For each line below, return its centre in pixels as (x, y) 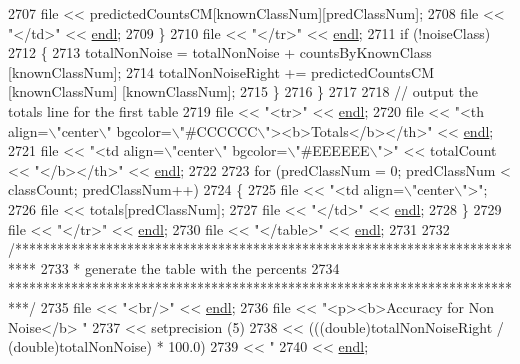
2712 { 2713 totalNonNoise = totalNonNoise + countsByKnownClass (220, 52)
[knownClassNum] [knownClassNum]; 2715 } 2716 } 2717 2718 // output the (243, 91)
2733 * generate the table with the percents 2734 (190, 267)
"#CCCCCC (218, 130)
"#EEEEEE (332, 150)
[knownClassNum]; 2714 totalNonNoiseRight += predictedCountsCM (221, 71)
